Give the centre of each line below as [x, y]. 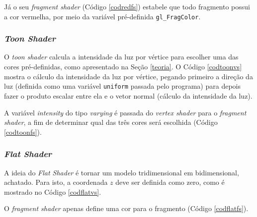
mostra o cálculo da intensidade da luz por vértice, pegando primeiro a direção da [128, 76]
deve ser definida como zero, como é [170, 182]
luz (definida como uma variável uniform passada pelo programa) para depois [122, 86]
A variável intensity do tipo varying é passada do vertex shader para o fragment [125, 112]
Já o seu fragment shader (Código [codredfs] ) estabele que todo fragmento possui [127, 6]
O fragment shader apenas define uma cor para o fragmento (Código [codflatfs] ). [126, 208]
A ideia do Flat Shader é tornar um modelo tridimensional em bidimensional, [122, 172]
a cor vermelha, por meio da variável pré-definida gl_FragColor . [102, 16]
